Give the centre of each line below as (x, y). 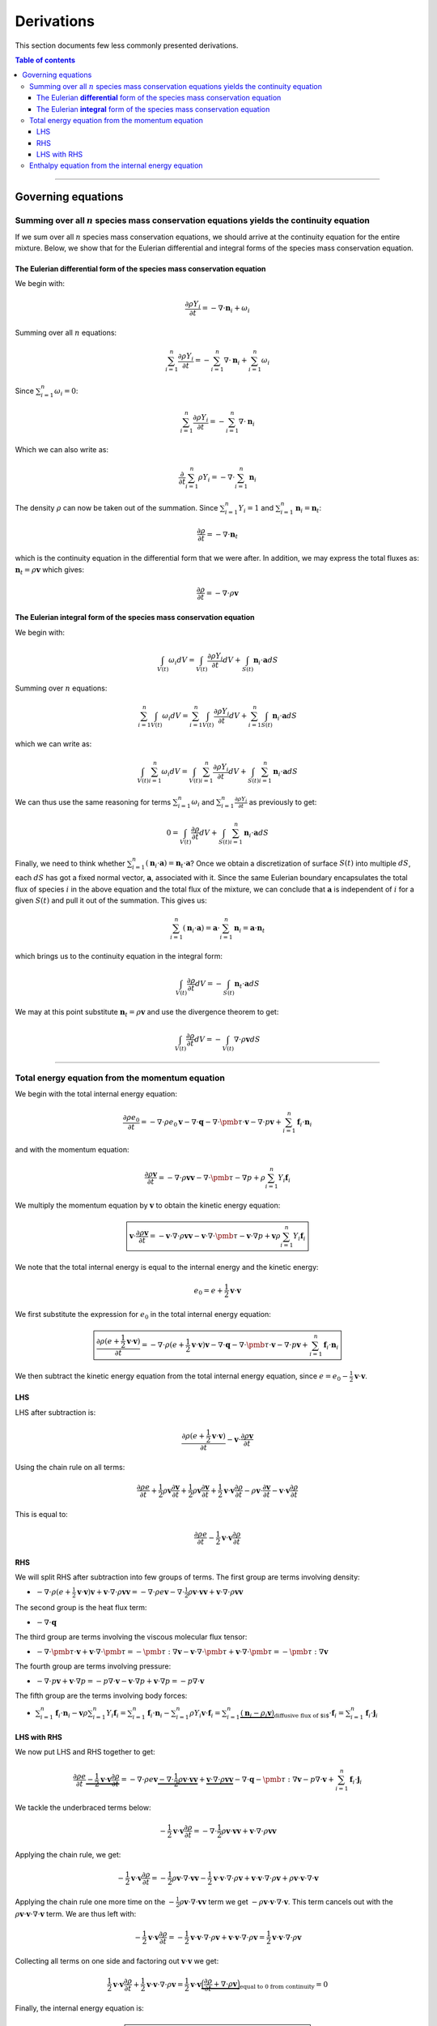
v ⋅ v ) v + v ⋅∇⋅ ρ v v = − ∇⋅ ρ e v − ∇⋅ (131, 1592)
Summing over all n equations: (66, 333)
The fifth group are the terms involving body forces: (101, 1695)
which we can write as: (53, 744)
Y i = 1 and (256, 509)
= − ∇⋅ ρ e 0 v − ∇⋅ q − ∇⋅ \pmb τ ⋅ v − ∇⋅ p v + (211, 1122)
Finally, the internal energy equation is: (80, 2008)
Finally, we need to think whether (70, 863)
